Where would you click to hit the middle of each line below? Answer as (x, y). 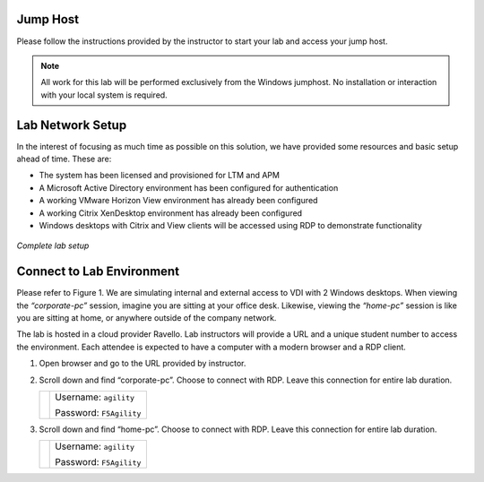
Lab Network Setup (72, 125)
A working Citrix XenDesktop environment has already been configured (171, 213)
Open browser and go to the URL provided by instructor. (143, 364)
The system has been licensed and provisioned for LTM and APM (159, 176)
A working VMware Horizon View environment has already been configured (178, 201)
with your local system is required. (104, 95)
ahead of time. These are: (64, 159)
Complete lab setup (53, 245)
